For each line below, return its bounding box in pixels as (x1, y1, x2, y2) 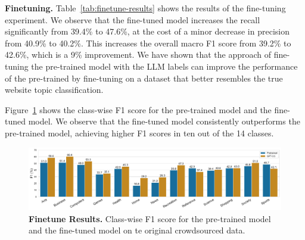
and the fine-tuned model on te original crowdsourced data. (29, 224, 245, 236)
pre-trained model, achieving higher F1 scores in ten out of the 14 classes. (5, 126, 274, 139)
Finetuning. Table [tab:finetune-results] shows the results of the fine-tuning (5, 2, 286, 14)
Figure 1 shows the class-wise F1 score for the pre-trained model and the (5, 103, 272, 116)
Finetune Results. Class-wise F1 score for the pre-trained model (29, 212, 271, 225)
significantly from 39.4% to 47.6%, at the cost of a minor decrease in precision (5, 25, 290, 38)
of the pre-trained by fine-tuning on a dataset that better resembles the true (5, 71, 283, 84)
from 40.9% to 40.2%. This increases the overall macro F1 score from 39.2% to (5, 36, 291, 49)
